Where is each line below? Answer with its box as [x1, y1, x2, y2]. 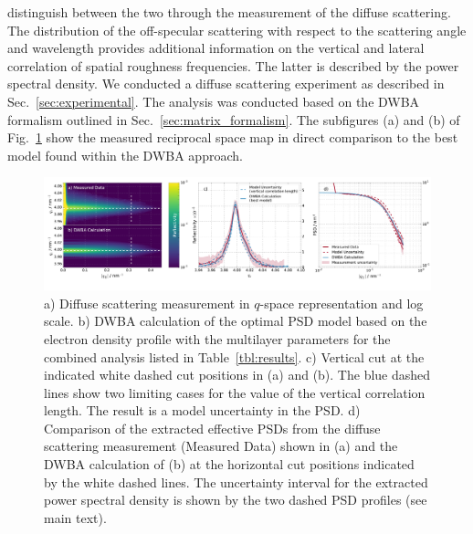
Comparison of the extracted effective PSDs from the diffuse [44, 418, 381, 437]
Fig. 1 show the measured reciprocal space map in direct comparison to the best [7, 128, 458, 147]
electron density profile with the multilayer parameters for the [44, 329, 391, 348]
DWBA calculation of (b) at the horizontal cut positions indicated [44, 455, 415, 474]
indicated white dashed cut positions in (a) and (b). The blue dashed [44, 365, 431, 384]
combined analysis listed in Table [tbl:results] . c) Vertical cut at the [44, 347, 425, 366]
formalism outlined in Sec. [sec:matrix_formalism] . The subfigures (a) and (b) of [7, 110, 460, 129]
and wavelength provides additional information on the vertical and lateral [7, 38, 425, 58]
